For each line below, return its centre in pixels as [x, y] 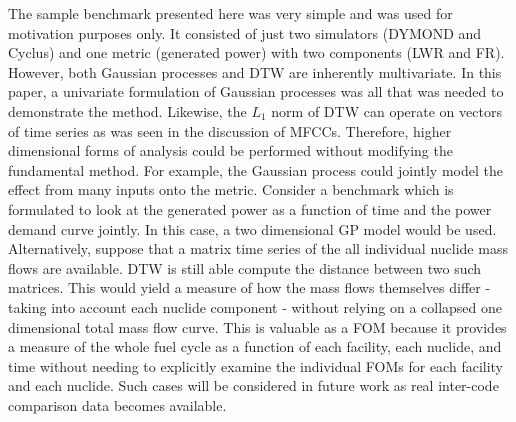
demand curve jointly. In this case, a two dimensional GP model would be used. [252, 228]
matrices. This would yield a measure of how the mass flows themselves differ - [249, 287]
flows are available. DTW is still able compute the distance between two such [245, 267]
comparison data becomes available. [117, 404]
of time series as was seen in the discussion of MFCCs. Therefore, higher [230, 130]
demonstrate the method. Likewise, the [127, 110]
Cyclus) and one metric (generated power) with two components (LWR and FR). [256, 52]
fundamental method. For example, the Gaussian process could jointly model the [255, 169]
